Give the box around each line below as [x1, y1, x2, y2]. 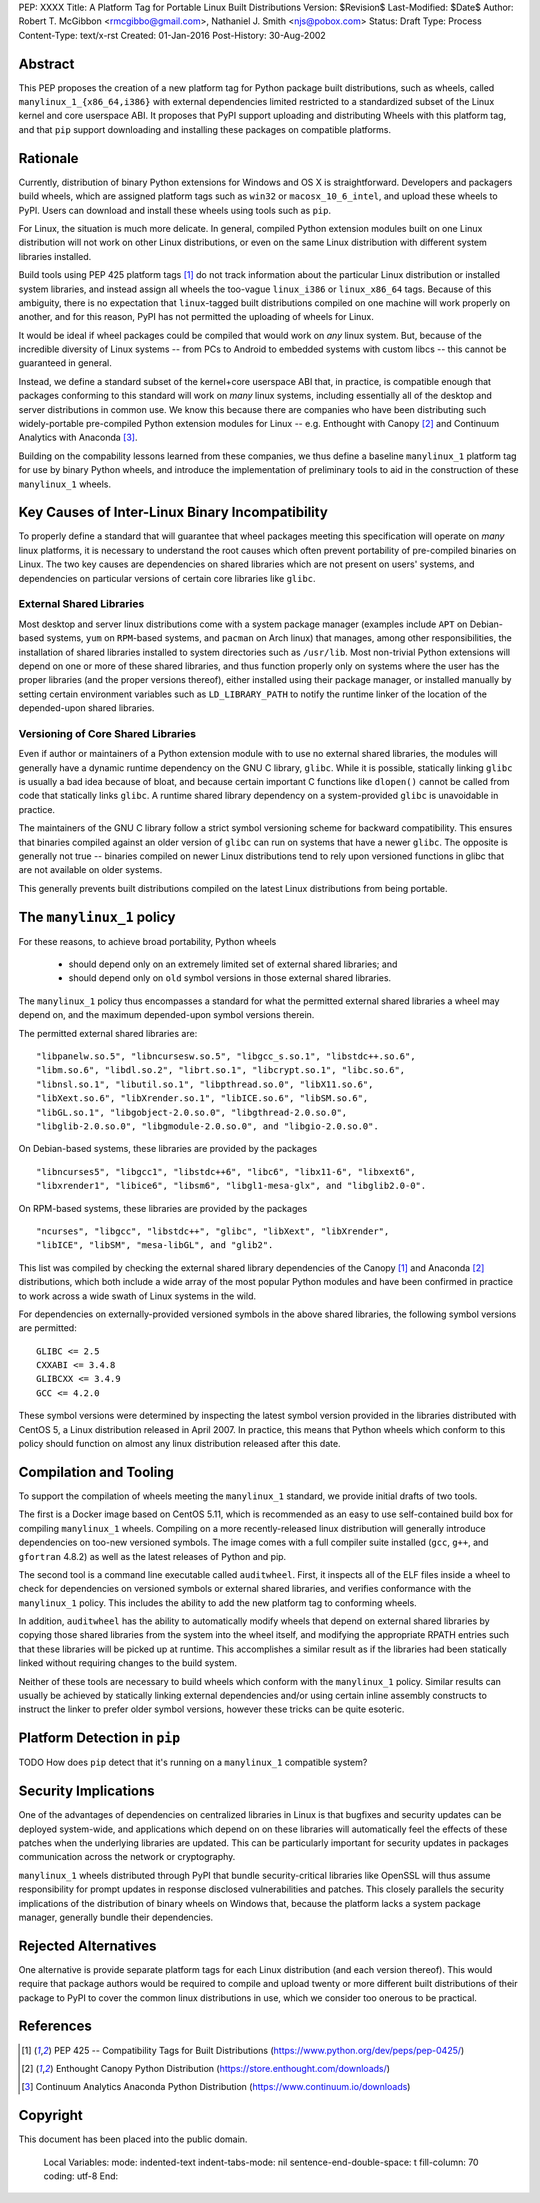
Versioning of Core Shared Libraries [18, 726, 197, 740]
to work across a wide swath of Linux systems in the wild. [18, 1290, 257, 1302]
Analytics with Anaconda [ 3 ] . [18, 431, 139, 444]
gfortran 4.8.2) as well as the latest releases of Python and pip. [18, 1550, 287, 1562]
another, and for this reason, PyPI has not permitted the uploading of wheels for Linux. [18, 311, 375, 323]
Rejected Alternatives [18, 1937, 157, 1954]
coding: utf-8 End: [43, 2170, 119, 2182]
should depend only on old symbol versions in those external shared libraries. [68, 972, 392, 984]
